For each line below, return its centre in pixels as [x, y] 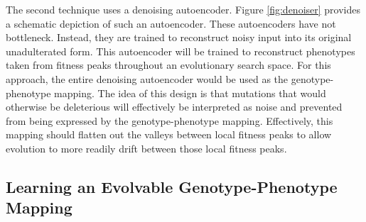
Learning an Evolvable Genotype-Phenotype [172, 186]
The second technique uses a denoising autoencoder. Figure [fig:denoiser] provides [183, 9]
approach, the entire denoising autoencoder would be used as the [147, 78]
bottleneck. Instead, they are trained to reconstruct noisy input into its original [179, 37]
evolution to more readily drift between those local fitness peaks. [146, 148]
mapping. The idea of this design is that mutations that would [190, 93]
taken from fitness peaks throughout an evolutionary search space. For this [168, 65]
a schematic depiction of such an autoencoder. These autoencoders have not [171, 23]
